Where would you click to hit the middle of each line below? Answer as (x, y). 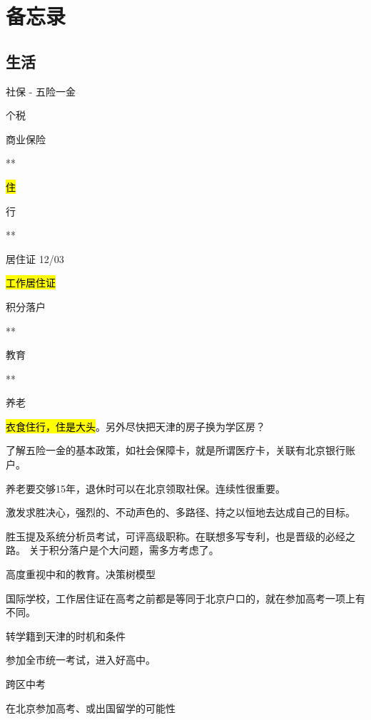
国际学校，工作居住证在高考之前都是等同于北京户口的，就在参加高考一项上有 (185, 598)
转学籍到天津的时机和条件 (66, 636)
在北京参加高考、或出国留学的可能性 (91, 708)
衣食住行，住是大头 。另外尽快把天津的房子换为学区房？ (136, 426)
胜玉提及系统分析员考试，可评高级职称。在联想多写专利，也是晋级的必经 (176, 536)
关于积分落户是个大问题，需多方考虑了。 (124, 550)
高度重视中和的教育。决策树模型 (81, 574)
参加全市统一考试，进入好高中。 (81, 660)
